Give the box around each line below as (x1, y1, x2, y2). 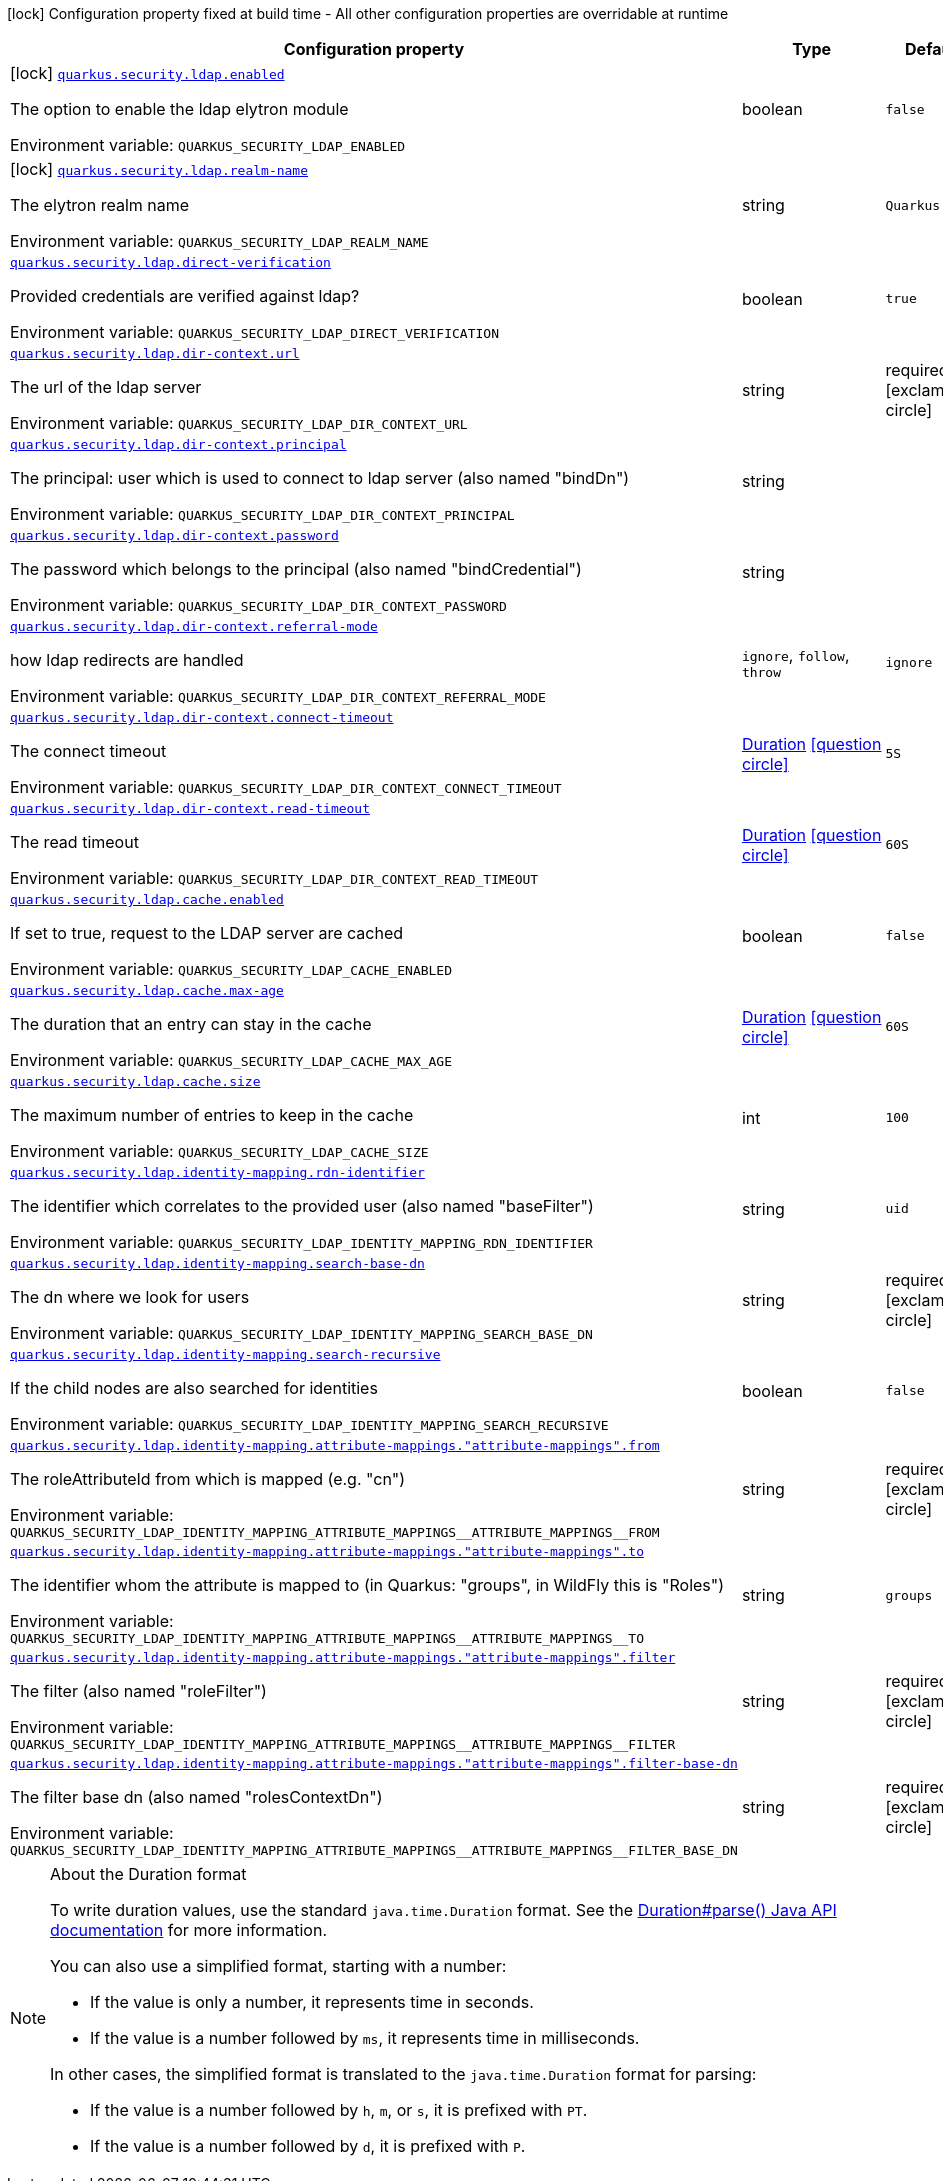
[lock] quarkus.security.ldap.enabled (10, 63, 285, 83)
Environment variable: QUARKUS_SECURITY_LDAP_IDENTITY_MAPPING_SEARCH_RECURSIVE (10, 1414, 609, 1434)
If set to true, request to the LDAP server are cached (10, 923, 404, 943)
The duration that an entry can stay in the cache (10, 1014, 372, 1034)
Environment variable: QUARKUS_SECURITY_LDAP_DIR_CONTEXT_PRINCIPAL (10, 504, 515, 524)
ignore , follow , (741, 645, 850, 665)
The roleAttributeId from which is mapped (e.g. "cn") (10, 1469, 406, 1489)
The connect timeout (10, 741, 167, 761)
